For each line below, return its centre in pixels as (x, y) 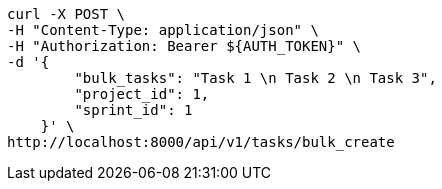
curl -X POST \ (66, 14)
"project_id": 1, (142, 94)
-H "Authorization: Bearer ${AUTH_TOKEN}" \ (184, 46)
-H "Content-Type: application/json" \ (163, 30)
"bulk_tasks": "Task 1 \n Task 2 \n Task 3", (255, 78)
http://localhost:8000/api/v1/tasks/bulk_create (201, 142)
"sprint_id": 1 (133, 110)
